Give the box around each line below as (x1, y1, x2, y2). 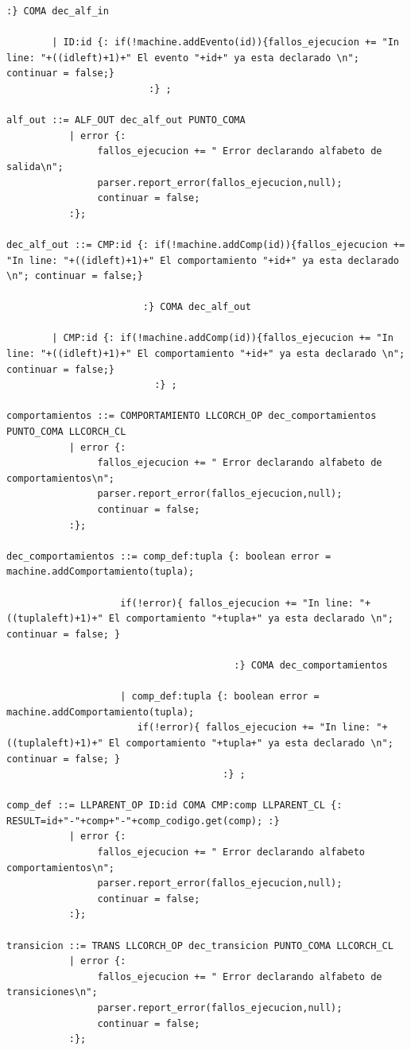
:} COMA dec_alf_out (142, 301, 251, 313)
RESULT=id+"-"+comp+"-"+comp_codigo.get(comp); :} (6, 815, 280, 827)
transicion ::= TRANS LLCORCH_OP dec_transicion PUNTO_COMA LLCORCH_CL (6, 940, 394, 951)
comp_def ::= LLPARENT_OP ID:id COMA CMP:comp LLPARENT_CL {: (6, 800, 343, 812)
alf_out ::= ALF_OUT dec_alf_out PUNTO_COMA (6, 114, 246, 126)
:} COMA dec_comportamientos (234, 659, 388, 671)
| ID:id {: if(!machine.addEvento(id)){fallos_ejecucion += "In (52, 37, 399, 48)
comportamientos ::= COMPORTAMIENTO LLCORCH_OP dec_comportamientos (6, 410, 377, 422)
